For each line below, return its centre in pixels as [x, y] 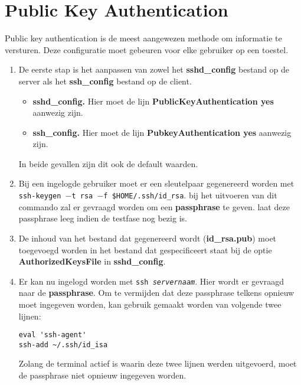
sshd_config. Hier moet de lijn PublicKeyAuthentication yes [153, 101]
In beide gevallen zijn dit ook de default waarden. [108, 163]
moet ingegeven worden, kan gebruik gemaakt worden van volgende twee [150, 304]
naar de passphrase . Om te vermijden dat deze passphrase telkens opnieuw [156, 293]
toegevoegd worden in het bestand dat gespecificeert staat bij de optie [145, 249]
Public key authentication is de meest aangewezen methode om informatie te [143, 38]
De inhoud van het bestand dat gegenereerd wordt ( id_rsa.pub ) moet [148, 238]
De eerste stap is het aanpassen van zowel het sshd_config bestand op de [154, 69]
